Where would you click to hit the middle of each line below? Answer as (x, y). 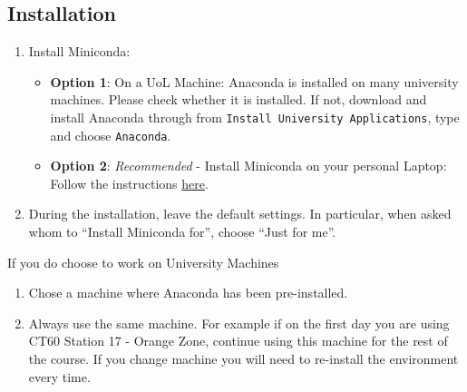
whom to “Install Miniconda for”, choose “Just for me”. (182, 232)
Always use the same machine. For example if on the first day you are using (239, 323)
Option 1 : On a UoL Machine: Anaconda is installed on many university (254, 81)
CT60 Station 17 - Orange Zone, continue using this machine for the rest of (238, 341)
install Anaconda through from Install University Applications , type (255, 117)
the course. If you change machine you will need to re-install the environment (243, 359)
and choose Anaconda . (111, 135)
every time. (59, 376)
